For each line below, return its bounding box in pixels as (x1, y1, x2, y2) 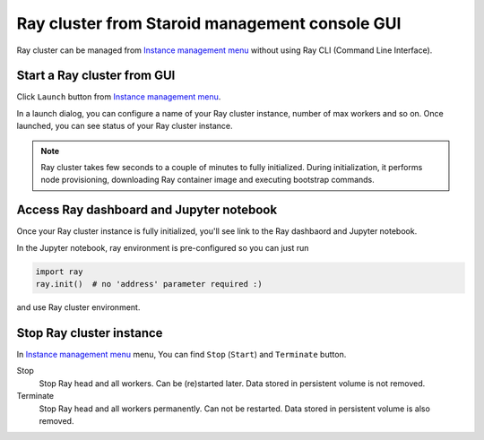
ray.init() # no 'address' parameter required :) (35, 279, 264, 289)
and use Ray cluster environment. (16, 302, 141, 313)
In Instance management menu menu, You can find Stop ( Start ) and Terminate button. (16, 349, 347, 359)
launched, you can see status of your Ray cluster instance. (16, 121, 233, 132)
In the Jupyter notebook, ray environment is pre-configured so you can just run (16, 242, 309, 253)
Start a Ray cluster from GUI (16, 68, 176, 83)
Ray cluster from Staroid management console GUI (16, 13, 402, 33)
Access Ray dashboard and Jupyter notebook (16, 203, 278, 218)
